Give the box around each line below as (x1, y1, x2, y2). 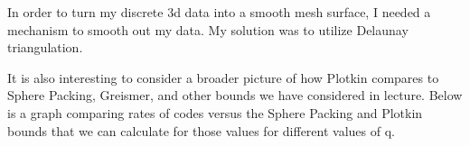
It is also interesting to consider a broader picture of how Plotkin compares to (7, 68, 439, 87)
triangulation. (7, 38, 83, 57)
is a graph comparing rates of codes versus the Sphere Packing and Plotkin (7, 103, 423, 122)
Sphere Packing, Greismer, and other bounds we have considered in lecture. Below (7, 86, 463, 105)
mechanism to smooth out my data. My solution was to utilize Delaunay (7, 20, 409, 39)
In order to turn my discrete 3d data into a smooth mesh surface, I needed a (7, 3, 431, 21)
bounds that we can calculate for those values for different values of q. (7, 121, 395, 140)
